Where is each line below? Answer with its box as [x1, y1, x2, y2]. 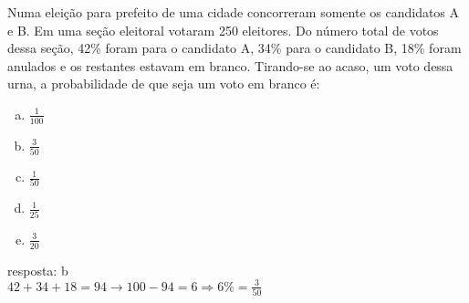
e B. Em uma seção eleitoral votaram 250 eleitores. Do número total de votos [7, 20, 439, 39]
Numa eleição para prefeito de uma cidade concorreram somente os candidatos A [7, 3, 460, 21]
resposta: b [7, 260, 68, 279]
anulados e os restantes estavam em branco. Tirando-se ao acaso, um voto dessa [7, 56, 453, 75]
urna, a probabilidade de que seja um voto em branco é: [7, 74, 320, 93]
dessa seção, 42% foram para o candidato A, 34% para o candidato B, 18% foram [7, 38, 462, 57]
